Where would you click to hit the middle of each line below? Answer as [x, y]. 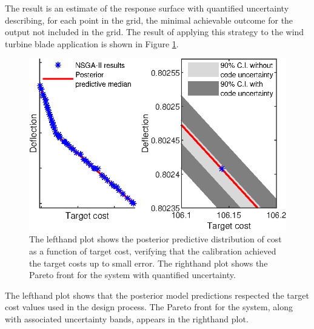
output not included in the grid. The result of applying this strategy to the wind [155, 32]
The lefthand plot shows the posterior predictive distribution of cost [155, 239]
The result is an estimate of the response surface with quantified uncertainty [147, 8]
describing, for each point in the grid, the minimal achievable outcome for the [149, 20]
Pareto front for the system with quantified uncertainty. [132, 275]
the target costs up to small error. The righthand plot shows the [149, 263]
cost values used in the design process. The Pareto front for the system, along [149, 307]
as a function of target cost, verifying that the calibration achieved [153, 251]
